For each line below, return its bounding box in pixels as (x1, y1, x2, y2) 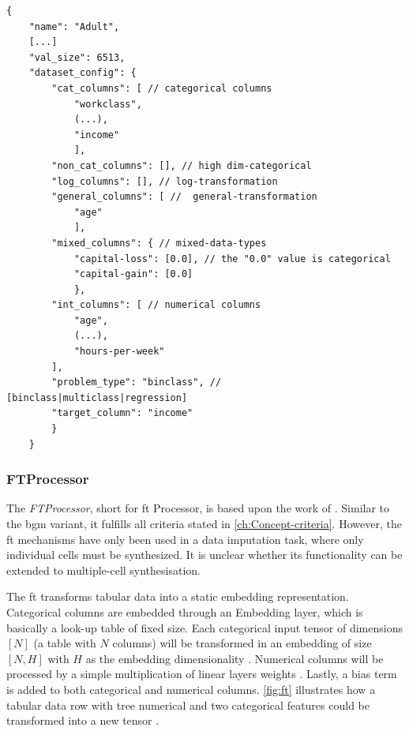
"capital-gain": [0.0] (73, 268, 193, 280)
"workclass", (73, 98, 142, 110)
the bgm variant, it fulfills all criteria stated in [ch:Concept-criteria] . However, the (6, 515, 402, 532)
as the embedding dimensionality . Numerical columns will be (85, 650, 384, 666)
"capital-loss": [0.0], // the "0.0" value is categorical (73, 253, 391, 264)
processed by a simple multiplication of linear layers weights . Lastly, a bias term (6, 665, 397, 682)
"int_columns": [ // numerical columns (51, 299, 261, 311)
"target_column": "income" (51, 407, 193, 419)
